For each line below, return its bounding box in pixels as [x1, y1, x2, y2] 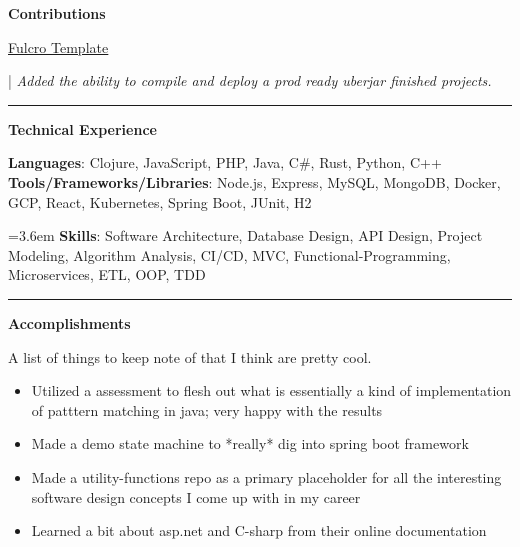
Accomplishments [8, 312, 131, 333]
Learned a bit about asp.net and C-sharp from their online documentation [31, 520, 487, 541]
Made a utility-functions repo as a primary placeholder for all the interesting [31, 466, 502, 487]
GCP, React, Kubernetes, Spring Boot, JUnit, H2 [8, 191, 312, 212]
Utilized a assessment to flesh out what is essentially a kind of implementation [31, 380, 512, 401]
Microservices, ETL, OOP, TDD [8, 264, 206, 285]
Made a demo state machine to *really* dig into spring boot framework [31, 433, 469, 454]
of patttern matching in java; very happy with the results [31, 399, 383, 420]
